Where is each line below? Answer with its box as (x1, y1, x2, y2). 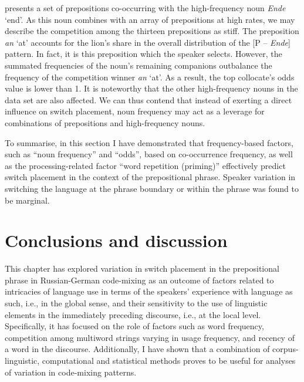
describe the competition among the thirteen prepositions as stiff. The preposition (5, 25, 299, 37)
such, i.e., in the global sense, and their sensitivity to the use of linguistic (5, 297, 268, 309)
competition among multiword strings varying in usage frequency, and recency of (5, 331, 295, 343)
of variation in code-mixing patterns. (5, 366, 137, 378)
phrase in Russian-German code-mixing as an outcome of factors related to (5, 273, 274, 286)
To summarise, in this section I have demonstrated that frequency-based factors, (5, 136, 293, 148)
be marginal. (5, 194, 50, 206)
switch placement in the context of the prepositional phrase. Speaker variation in (5, 171, 296, 183)
